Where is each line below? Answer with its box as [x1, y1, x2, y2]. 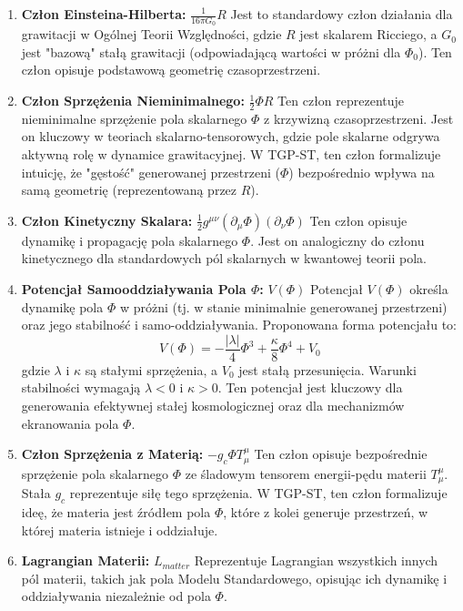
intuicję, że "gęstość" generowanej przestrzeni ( [21, 162, 280, 181]
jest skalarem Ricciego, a [299, 25, 438, 44]
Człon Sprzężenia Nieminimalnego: [21, 91, 245, 110]
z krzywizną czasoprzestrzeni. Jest [264, 108, 454, 127]
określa [409, 280, 448, 298]
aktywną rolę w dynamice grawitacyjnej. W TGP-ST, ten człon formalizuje [21, 145, 441, 164]
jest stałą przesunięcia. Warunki [238, 360, 417, 379]
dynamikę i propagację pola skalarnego [21, 230, 238, 249]
